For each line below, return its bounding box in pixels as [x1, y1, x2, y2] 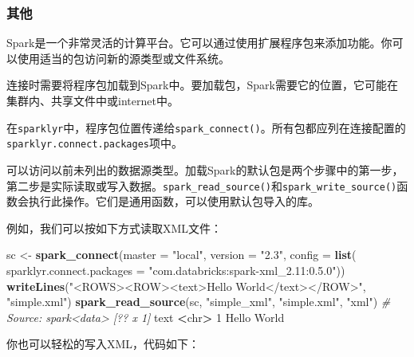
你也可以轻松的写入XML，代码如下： [6, 335, 200, 352]
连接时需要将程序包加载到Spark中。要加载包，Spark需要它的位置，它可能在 [6, 76, 398, 93]
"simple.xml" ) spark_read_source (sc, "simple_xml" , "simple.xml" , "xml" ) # [6, 293, 391, 310]
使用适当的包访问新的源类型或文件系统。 [17, 49, 230, 66]
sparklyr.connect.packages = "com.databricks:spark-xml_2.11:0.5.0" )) [6, 261, 345, 278]
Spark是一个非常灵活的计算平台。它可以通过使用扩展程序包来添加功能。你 [6, 34, 392, 51]
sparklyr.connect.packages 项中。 [6, 135, 183, 151]
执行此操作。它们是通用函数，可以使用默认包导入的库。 [28, 193, 319, 210]
